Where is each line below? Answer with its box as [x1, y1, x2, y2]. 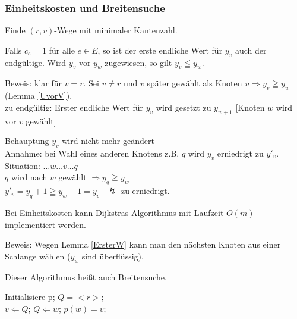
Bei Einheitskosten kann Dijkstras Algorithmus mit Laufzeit [5, 206, 224, 218]
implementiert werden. [5, 218, 86, 230]
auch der [235, 43, 267, 56]
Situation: [5, 159, 40, 171]
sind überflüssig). [81, 249, 144, 262]
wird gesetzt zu [156, 101, 211, 113]
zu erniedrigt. [121, 184, 170, 197]
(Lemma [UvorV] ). [5, 89, 72, 102]
